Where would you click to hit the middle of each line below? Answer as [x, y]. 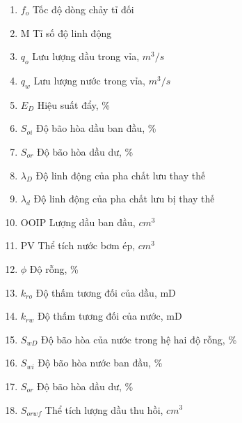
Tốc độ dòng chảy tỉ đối [83, 9]
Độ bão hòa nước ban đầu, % [100, 363]
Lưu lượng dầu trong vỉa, [86, 56]
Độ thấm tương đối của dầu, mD [106, 292]
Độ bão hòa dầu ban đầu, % [96, 128]
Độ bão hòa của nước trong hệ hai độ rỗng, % [139, 339]
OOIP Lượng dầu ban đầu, [78, 222]
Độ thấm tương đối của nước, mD [110, 316]
